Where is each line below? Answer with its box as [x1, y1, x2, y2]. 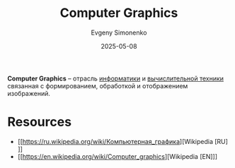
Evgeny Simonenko [91, 28, 147, 37]
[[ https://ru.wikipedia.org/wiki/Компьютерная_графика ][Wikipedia [17, 137, 214, 145]
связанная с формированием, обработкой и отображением [7, 81, 188, 90]
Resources [7, 114, 72, 130]
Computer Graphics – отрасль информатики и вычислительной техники [7, 74, 224, 83]
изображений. [7, 89, 51, 97]
